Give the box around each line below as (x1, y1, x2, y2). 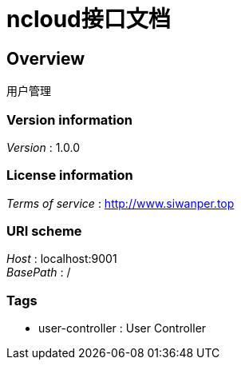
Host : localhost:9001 (6, 252, 117, 266)
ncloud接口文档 (6, 6, 171, 33)
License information (6, 167, 133, 184)
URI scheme (6, 223, 82, 240)
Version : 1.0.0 (6, 140, 81, 154)
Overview (6, 48, 85, 69)
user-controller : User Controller (38, 321, 207, 336)
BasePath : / (6, 265, 71, 280)
